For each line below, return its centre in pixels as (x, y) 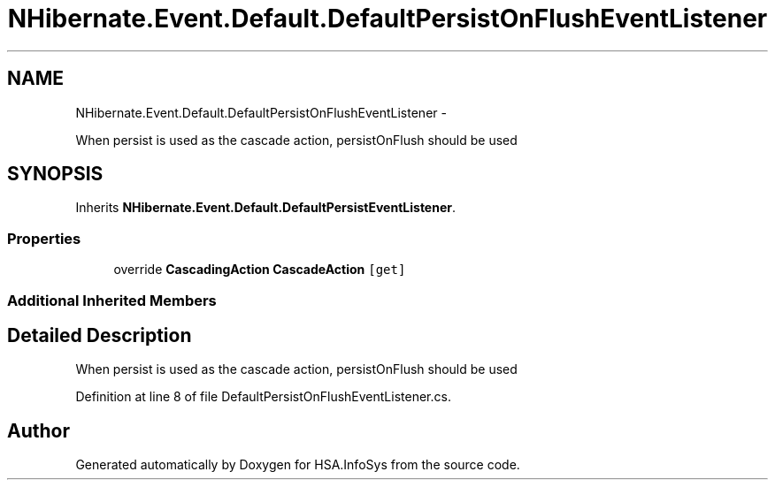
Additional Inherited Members (112, 300)
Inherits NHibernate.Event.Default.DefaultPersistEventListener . (266, 208)
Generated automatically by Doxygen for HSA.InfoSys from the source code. (298, 465)
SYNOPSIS (55, 174)
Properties (44, 238)
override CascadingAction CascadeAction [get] (260, 270)
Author (38, 430)
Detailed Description (100, 335)
